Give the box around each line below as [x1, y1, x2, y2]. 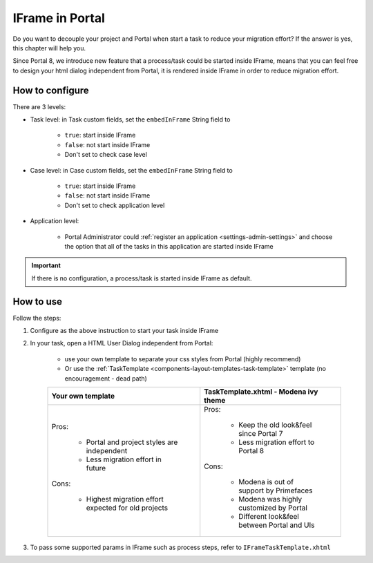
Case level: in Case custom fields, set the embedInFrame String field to [30, 166, 233, 174]
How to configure [12, 84, 89, 96]
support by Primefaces [238, 486, 313, 495]
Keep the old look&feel [238, 420, 312, 430]
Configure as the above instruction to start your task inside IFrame [30, 327, 219, 334]
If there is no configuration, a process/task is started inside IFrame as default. [31, 274, 252, 283]
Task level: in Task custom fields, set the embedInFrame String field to [30, 115, 231, 124]
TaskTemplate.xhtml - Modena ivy [204, 387, 318, 397]
